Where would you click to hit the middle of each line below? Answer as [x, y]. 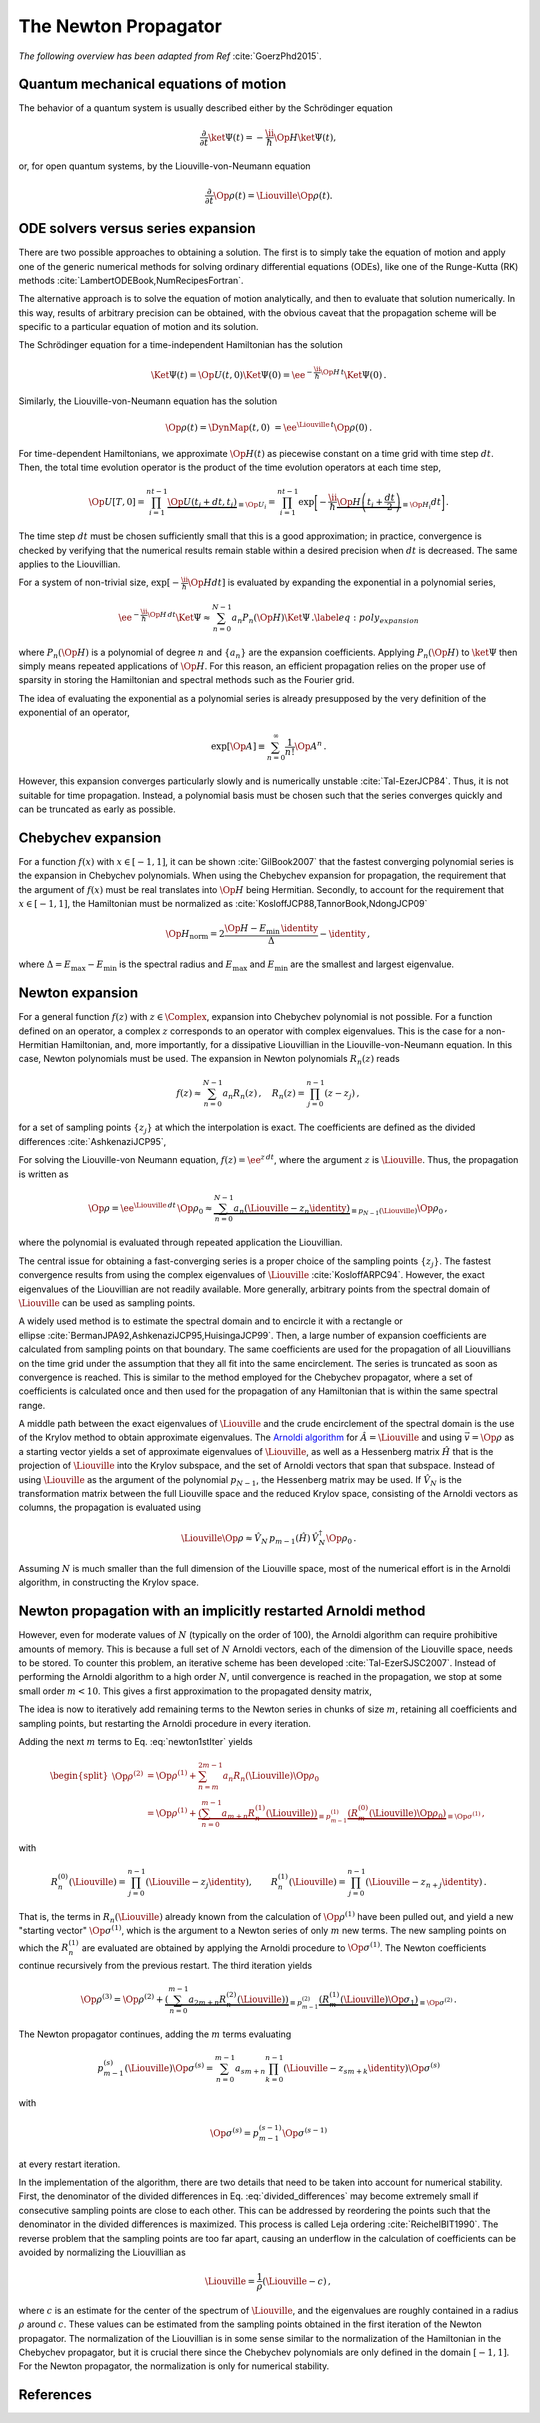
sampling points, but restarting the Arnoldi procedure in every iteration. [165, 1723]
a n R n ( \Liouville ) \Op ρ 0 [271, 1777]
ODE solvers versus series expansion [137, 228]
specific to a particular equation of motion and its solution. [138, 327]
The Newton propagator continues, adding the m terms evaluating [155, 2034]
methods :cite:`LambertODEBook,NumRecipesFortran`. [131, 280]
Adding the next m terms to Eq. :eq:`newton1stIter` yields [136, 1742]
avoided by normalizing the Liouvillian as [102, 2252]
